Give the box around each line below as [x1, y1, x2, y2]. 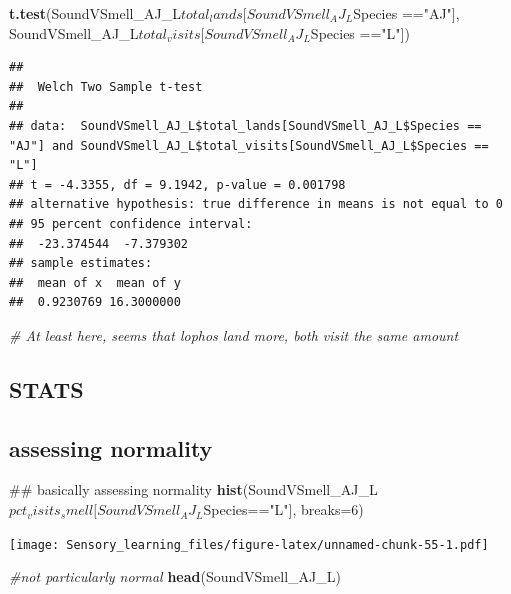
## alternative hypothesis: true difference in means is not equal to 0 [9, 197, 503, 212]
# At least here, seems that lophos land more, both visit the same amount [9, 324, 459, 345]
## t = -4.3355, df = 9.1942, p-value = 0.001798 [9, 177, 346, 192]
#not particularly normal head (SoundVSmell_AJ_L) [9, 566, 341, 587]
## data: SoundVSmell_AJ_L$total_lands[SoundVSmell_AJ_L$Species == [9, 118, 482, 133]
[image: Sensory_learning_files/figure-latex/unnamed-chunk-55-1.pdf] [9, 537, 489, 552]
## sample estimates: [9, 256, 153, 271]
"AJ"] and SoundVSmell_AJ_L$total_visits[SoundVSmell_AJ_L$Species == [9, 138, 489, 153]
